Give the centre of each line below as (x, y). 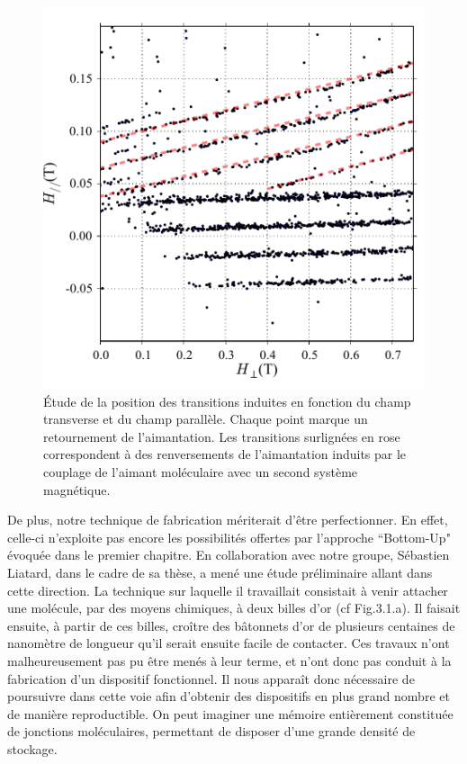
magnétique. (77, 489)
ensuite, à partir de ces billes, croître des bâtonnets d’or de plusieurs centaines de (231, 625)
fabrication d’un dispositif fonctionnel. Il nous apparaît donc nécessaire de (211, 678)
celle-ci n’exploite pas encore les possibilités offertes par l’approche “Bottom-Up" (229, 537)
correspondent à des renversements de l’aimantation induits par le (225, 454)
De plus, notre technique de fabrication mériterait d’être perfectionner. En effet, (228, 520)
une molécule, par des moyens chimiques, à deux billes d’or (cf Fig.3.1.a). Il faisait (234, 608)
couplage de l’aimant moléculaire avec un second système (201, 471)
